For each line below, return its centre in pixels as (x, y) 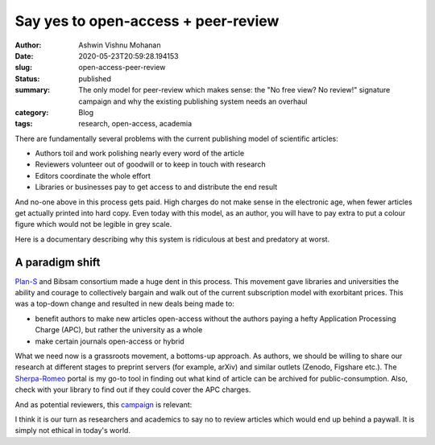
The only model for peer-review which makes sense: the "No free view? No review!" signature (234, 90)
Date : (24, 56)
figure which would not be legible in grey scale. (93, 225)
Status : (27, 78)
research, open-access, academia (135, 124)
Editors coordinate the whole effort (93, 175)
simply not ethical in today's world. (72, 431)
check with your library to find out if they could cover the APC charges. (133, 389)
